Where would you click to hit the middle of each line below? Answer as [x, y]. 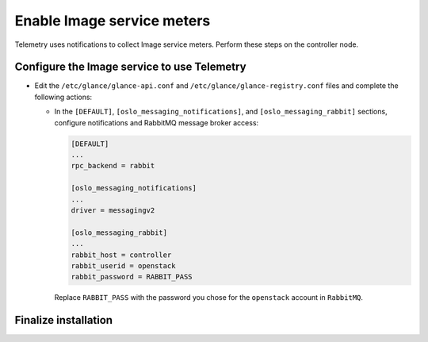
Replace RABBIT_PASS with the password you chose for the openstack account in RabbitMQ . [209, 298]
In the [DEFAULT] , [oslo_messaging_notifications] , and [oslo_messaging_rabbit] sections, [221, 112]
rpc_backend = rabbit [113, 166]
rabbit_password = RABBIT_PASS [132, 277]
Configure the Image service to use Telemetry [130, 67]
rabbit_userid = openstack [123, 265]
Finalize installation [64, 320]
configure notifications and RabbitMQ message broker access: [157, 122]
